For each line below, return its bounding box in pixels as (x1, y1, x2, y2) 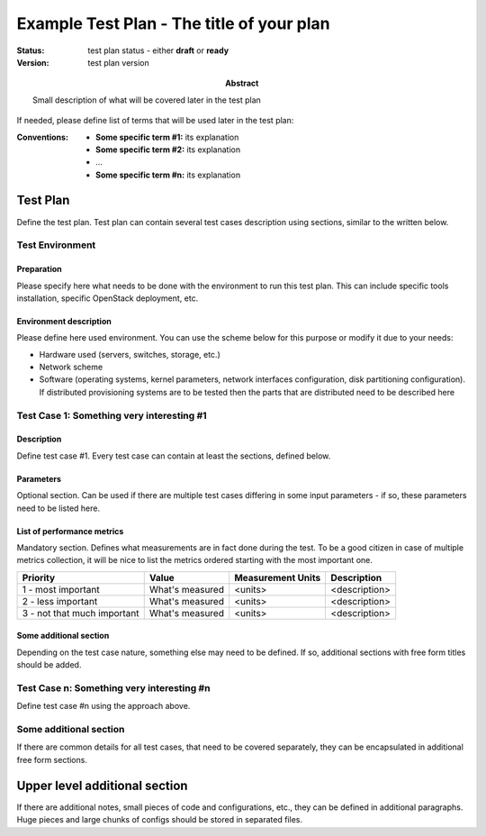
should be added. (16, 659, 82, 670)
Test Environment (16, 239, 96, 251)
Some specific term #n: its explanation (95, 169, 241, 180)
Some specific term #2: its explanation (95, 144, 241, 155)
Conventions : (16, 132, 69, 142)
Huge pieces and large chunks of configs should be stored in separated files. (16, 814, 303, 825)
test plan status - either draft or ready (87, 45, 229, 56)
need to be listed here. (16, 503, 101, 513)
